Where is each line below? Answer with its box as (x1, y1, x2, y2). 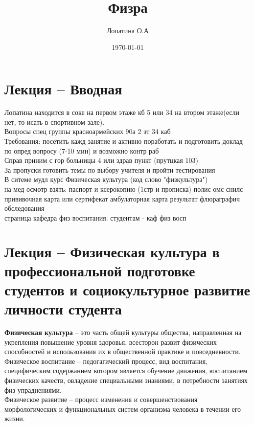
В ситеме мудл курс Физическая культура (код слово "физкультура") (4, 174, 208, 184)
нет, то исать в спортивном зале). (4, 116, 105, 127)
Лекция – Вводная (4, 79, 122, 99)
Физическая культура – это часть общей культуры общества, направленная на (4, 327, 242, 337)
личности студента (4, 299, 122, 319)
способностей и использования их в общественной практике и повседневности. (4, 346, 241, 357)
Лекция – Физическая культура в (4, 241, 220, 261)
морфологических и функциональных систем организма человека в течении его (4, 403, 241, 414)
